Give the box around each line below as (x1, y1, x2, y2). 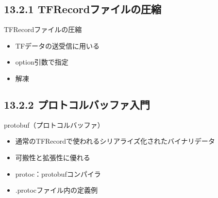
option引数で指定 (15, 57, 68, 67)
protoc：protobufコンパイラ (15, 168, 101, 179)
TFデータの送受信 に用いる (15, 40, 100, 50)
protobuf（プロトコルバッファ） (4, 119, 104, 130)
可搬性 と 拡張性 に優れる (15, 152, 90, 162)
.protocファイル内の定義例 (15, 185, 98, 195)
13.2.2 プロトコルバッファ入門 (4, 97, 150, 112)
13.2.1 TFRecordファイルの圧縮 (4, 1, 162, 16)
